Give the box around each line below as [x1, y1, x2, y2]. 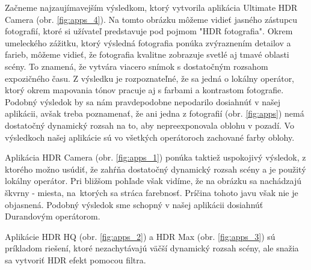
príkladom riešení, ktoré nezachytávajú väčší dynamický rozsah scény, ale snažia [5, 242, 299, 254]
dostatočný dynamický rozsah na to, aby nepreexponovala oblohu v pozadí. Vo [5, 118, 294, 131]
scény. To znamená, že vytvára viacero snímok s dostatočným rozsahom [5, 60, 268, 72]
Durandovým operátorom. [5, 210, 100, 222]
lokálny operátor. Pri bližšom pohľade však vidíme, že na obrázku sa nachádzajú [5, 174, 301, 187]
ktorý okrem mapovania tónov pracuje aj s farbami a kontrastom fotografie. [5, 84, 284, 96]
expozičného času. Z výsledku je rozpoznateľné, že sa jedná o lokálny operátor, [5, 72, 295, 84]
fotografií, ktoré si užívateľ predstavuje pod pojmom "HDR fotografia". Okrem [5, 25, 293, 37]
